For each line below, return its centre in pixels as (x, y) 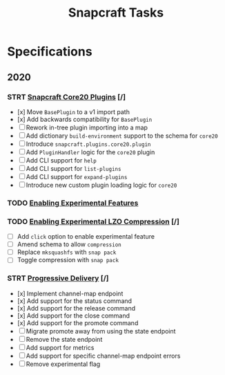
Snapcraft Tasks (116, 13)
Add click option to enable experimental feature (86, 237)
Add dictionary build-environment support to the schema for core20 (122, 136)
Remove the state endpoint (64, 339)
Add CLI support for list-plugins (74, 168)
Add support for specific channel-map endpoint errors (103, 356)
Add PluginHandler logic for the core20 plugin (90, 152)
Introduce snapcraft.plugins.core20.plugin (88, 144)
